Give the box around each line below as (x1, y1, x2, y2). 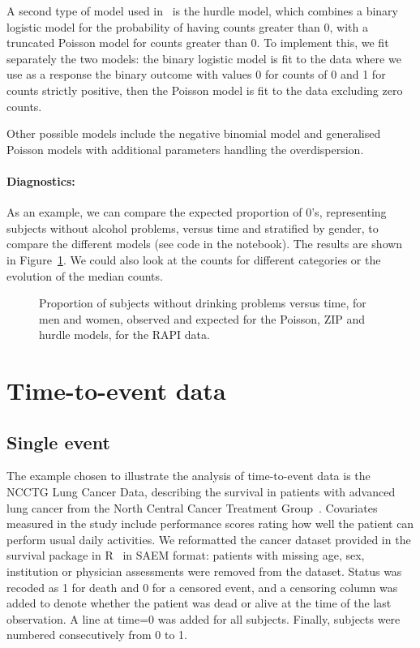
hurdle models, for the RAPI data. (39, 326, 210, 343)
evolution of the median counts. (6, 267, 163, 284)
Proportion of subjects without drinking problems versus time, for (39, 294, 366, 311)
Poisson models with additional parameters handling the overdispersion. (6, 140, 364, 157)
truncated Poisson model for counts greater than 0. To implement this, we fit (6, 34, 389, 51)
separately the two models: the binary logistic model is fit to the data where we (6, 49, 401, 67)
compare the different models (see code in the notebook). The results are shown (6, 235, 403, 252)
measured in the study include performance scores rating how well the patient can (6, 515, 414, 532)
